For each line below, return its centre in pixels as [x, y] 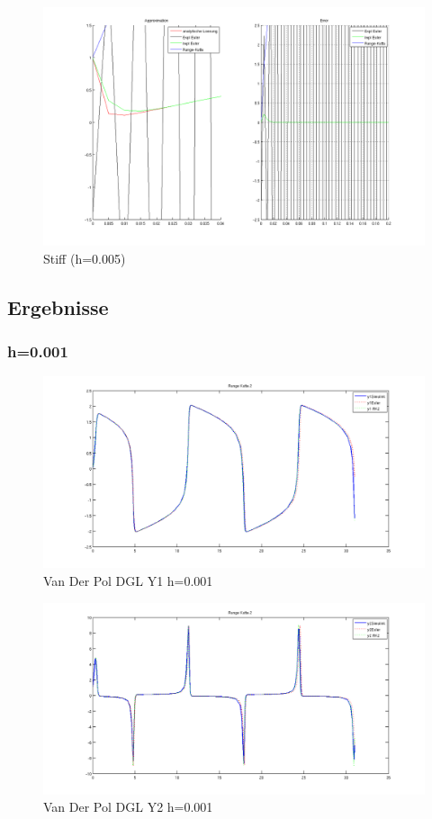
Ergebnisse [58, 306]
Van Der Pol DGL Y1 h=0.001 [128, 581]
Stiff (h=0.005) [85, 258]
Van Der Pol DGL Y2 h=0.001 [128, 807]
